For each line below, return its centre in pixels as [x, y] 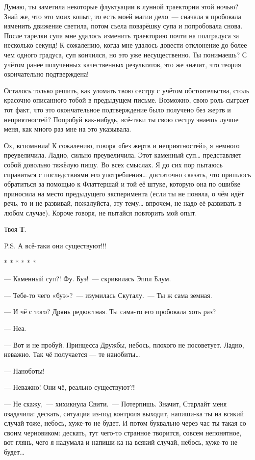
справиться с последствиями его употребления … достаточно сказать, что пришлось [127, 174]
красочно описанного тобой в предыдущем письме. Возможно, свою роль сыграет [127, 100]
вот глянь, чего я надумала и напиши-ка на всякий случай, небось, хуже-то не [121, 442]
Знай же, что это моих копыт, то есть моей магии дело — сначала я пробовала [123, 16]
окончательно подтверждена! [47, 74]
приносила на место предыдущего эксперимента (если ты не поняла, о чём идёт [124, 193]
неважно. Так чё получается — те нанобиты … [72, 354]
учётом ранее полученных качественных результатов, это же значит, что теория [123, 64]
